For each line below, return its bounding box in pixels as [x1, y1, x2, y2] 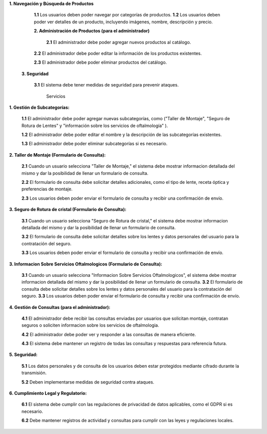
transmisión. [21, 370, 47, 376]
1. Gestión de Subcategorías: [9, 104, 70, 110]
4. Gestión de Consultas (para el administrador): [9, 304, 111, 310]
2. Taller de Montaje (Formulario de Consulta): [9, 152, 106, 158]
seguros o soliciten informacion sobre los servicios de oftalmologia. [21, 322, 159, 328]
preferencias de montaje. [21, 186, 73, 192]
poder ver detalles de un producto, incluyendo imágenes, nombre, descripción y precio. [34, 19, 213, 25]
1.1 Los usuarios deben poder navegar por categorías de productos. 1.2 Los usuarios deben [34, 12, 220, 18]
